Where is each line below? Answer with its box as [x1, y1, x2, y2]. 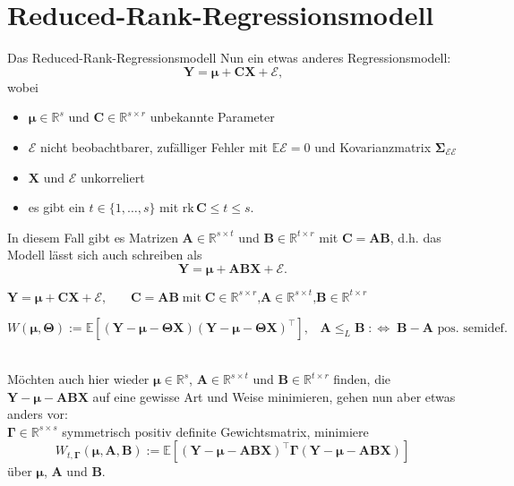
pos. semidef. [437, 322, 508, 336]
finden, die [333, 370, 391, 388]
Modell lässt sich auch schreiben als [7, 245, 202, 264]
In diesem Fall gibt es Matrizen [7, 227, 178, 246]
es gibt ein [28, 198, 85, 217]
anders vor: [7, 405, 68, 423]
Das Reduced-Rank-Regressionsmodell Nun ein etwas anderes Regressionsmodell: [7, 48, 451, 67]
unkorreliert [80, 167, 145, 186]
